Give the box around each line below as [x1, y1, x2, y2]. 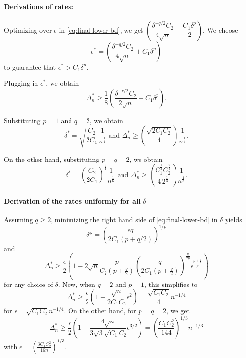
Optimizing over [4, 24, 52, 35]
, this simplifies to [144, 279, 198, 289]
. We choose [202, 24, 238, 35]
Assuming [4, 214, 33, 224]
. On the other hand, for [64, 305, 136, 316]
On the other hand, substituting [4, 154, 100, 164]
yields [225, 214, 242, 224]
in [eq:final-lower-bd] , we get [59, 24, 143, 35]
